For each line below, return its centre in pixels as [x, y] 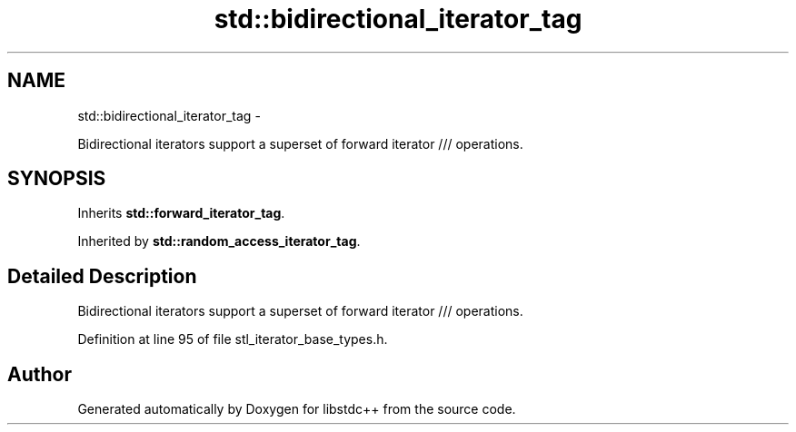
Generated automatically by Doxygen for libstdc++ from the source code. [297, 409]
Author [40, 374]
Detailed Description [102, 276]
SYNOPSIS [57, 179]
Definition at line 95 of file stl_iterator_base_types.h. [233, 339]
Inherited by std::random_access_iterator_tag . [219, 241]
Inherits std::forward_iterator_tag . [181, 213]
